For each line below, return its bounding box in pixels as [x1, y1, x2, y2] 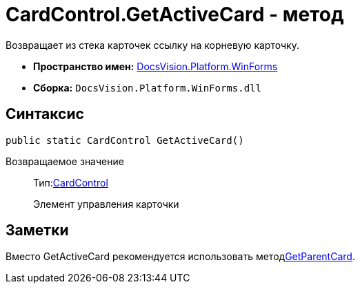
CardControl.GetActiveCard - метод [6, 3, 344, 26]
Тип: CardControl [33, 176, 108, 189]
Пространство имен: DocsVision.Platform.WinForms [33, 60, 278, 72]
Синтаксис [6, 105, 84, 123]
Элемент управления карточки [33, 197, 179, 210]
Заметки [6, 222, 69, 239]
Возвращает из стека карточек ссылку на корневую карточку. [6, 39, 299, 51]
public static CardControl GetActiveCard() [6, 134, 244, 146]
